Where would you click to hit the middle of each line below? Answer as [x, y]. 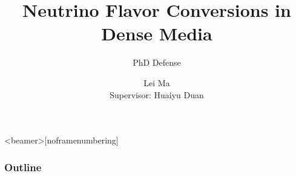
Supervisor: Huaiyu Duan [157, 94]
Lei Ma [157, 82]
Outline [23, 167]
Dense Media [157, 33]
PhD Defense [157, 62]
